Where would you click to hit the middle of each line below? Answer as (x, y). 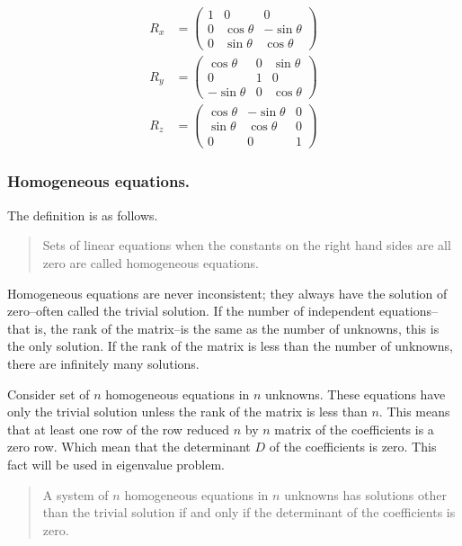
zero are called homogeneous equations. (151, 262)
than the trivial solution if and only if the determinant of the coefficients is (249, 512)
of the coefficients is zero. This (353, 447)
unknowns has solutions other (365, 494)
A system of (76, 494)
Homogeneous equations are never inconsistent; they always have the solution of (227, 293)
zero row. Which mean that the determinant (129, 447)
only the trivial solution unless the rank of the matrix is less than (187, 412)
